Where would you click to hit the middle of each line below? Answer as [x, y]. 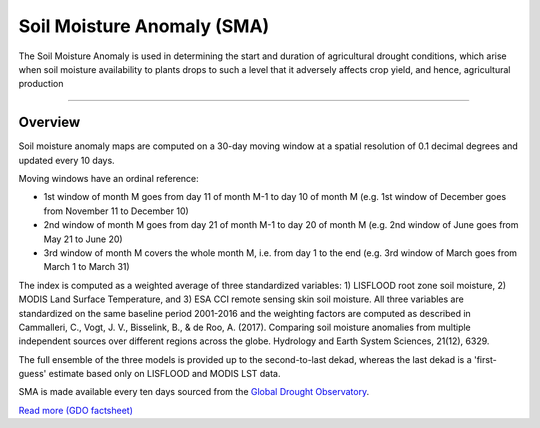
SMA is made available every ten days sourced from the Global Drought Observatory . [194, 392]
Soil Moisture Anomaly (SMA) [144, 26]
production [41, 84]
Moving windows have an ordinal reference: [108, 179]
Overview [49, 122]
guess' [32, 374]
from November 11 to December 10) [116, 211]
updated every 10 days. [66, 160]
